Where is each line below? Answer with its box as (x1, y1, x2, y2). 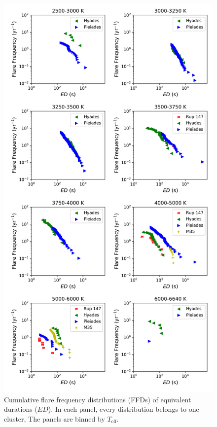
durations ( (4, 404, 37, 414)
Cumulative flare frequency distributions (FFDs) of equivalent (4, 394, 191, 404)
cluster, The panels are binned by (4, 413, 105, 424)
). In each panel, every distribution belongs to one (48, 404, 199, 414)
